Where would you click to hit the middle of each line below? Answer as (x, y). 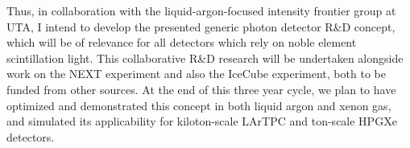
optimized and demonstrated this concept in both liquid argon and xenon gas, (199, 105)
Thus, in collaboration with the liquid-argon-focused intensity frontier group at (201, 10)
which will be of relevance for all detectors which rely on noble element (182, 42)
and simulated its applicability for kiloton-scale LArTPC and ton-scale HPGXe (202, 121)
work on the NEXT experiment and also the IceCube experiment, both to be (196, 74)
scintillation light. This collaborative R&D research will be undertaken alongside (205, 58)
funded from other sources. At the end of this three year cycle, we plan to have (201, 89)
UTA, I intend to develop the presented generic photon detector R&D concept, (201, 26)
